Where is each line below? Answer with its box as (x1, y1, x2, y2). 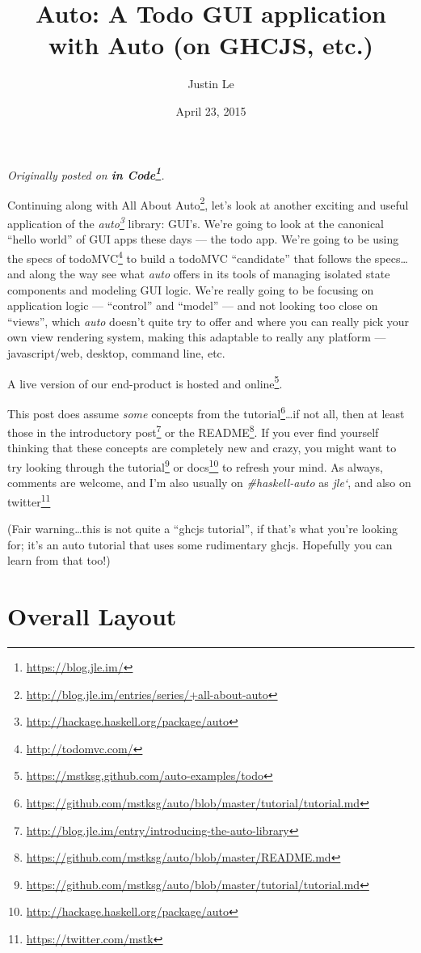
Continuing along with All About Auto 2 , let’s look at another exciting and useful (7, 193, 409, 213)
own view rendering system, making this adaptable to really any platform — (7, 328, 386, 345)
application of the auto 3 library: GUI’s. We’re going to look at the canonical (7, 213, 385, 231)
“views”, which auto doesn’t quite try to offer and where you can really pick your (7, 312, 409, 329)
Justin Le (187, 75, 234, 92)
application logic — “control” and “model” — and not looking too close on (7, 297, 378, 314)
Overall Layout (7, 599, 177, 633)
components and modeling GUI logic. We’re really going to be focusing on (7, 281, 374, 298)
